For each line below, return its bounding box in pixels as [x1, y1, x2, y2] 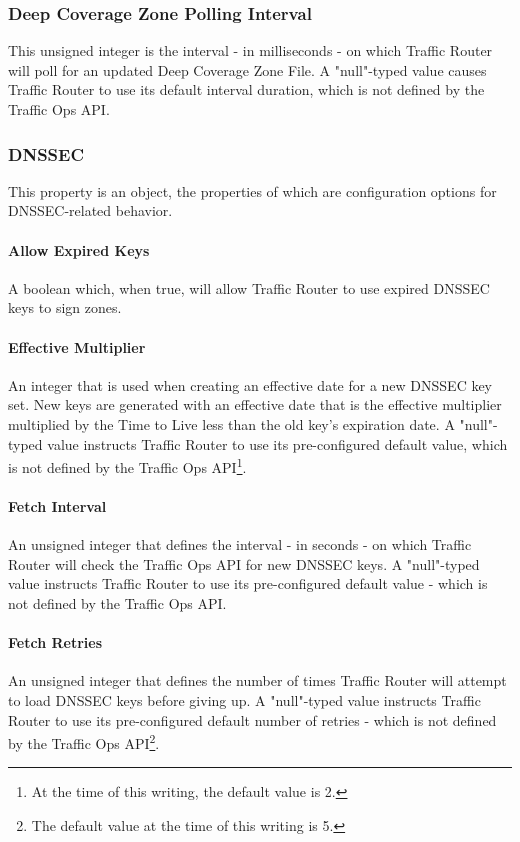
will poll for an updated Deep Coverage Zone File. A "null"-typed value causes [8, 59, 487, 80]
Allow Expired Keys [8, 239, 150, 260]
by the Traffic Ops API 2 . [8, 730, 160, 753]
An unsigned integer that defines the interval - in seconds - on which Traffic [8, 534, 472, 555]
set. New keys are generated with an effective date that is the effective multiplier [8, 394, 502, 415]
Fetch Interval [8, 496, 107, 516]
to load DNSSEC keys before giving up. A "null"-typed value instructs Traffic [8, 689, 481, 710]
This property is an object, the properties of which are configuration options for [8, 180, 497, 201]
